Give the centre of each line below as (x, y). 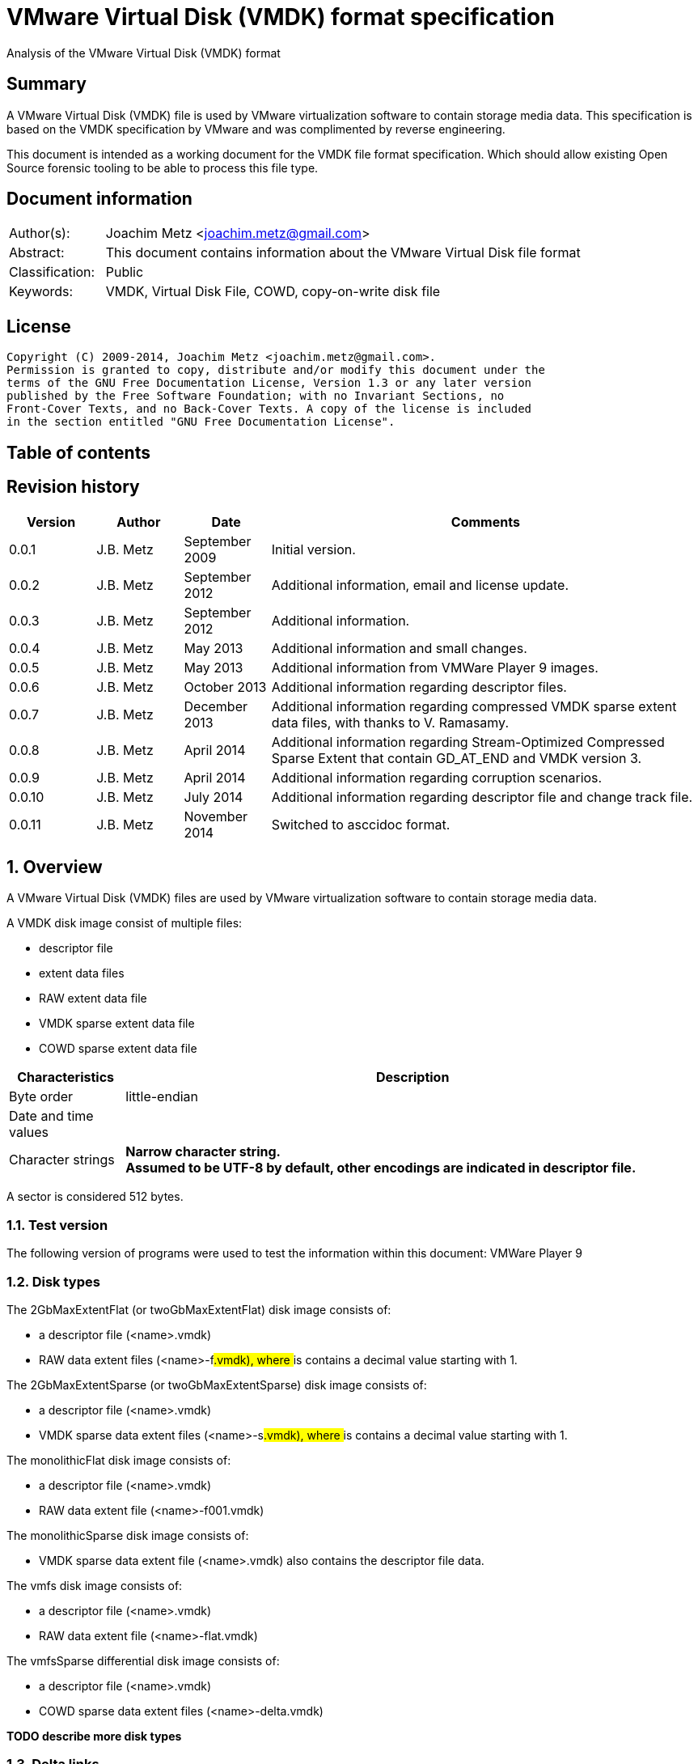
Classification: (52, 272)
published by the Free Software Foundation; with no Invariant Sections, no (256, 396)
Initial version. (313, 549)
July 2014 (214, 797)
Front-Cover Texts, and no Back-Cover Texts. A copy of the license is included (269, 409)
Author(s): (40, 233)
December (216, 706)
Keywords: (41, 292)
